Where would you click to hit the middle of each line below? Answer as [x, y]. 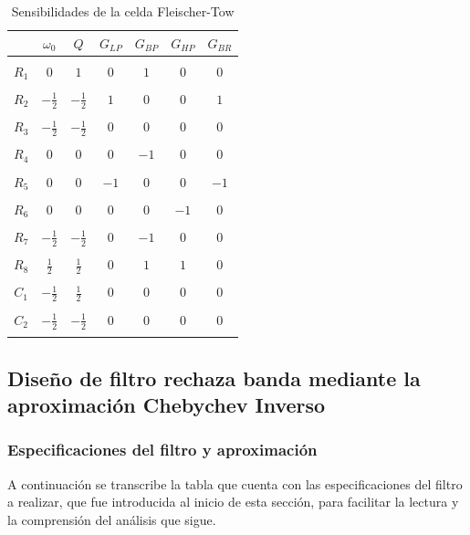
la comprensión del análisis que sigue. [112, 519]
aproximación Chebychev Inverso [167, 405]
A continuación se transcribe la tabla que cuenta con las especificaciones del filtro [235, 483]
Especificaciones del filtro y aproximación [162, 450]
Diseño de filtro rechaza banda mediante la [214, 378]
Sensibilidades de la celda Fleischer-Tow [123, 11]
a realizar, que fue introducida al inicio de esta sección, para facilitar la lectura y [233, 502]
